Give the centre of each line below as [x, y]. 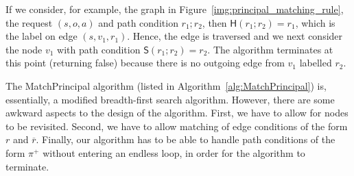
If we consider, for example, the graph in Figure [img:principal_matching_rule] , [175, 9]
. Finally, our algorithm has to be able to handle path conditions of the [186, 139]
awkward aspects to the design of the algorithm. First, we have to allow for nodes [177, 113]
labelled [316, 63]
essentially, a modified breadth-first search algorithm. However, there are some [170, 99]
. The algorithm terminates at [270, 49]
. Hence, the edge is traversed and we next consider [235, 36]
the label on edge [42, 36]
